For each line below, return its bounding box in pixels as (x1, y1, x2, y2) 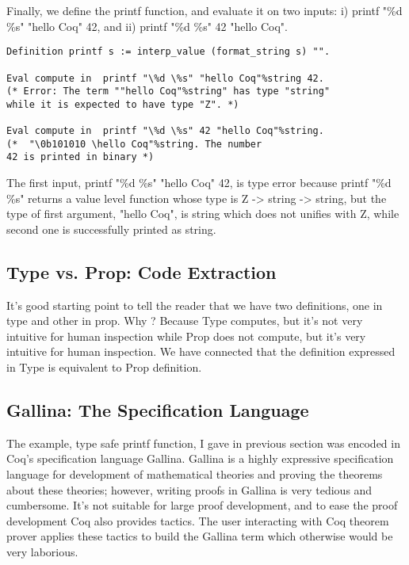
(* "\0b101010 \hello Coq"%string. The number (6, 138, 262, 150)
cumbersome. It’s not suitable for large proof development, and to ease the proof (6, 497, 398, 513)
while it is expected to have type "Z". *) (6, 98, 239, 110)
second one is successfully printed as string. (6, 220, 216, 237)
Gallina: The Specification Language (6, 398, 309, 422)
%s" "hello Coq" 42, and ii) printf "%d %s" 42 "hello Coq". (6, 17, 288, 34)
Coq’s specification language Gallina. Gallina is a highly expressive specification (6, 450, 394, 467)
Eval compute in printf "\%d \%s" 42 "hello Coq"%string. (6, 125, 324, 137)
